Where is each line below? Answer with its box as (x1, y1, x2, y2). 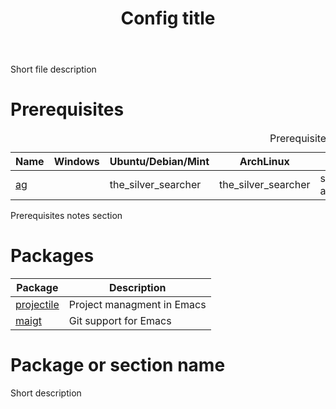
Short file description (10, 63, 97, 76)
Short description (10, 387, 82, 399)
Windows (53, 155, 100, 169)
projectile (15, 298, 60, 312)
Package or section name (10, 354, 226, 377)
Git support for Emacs (68, 314, 172, 328)
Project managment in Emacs (68, 298, 207, 312)
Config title (120, 7, 216, 30)
